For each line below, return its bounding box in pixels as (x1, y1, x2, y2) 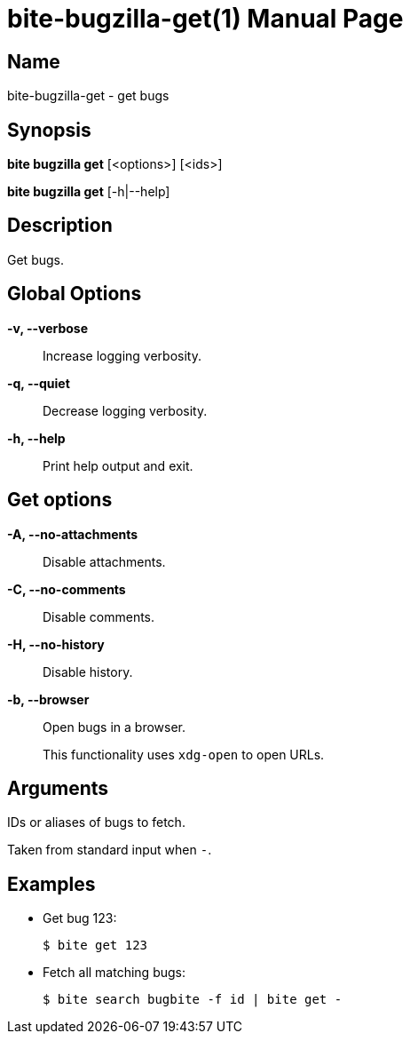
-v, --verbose (7, 320, 89, 336)
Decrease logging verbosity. (43, 402, 208, 418)
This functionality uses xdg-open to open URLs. (43, 746, 325, 762)
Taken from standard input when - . (7, 842, 212, 858)
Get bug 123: (43, 910, 117, 926)
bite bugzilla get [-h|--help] (7, 184, 170, 200)
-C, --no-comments (7, 581, 126, 597)
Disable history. (43, 664, 133, 679)
